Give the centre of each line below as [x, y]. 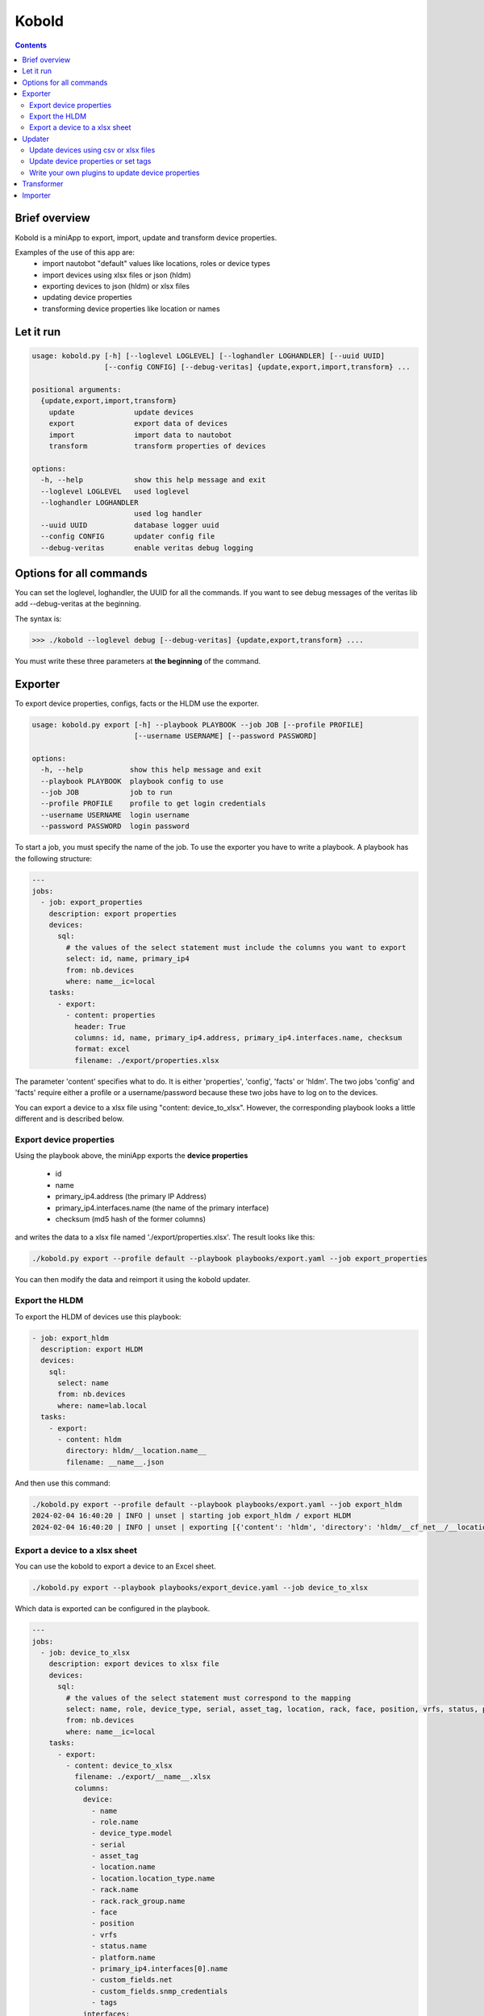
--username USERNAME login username [115, 815]
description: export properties [113, 914]
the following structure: [54, 858]
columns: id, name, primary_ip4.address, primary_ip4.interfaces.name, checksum [238, 1037]
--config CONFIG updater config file [128, 537]
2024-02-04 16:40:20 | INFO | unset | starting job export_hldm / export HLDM [191, 1516]
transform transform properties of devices [157, 446]
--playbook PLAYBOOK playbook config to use [132, 781]
